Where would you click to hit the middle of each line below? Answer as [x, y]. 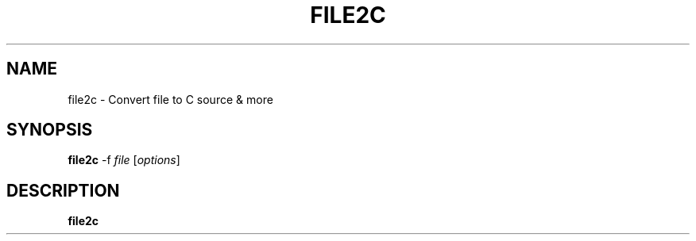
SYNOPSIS [50, 130]
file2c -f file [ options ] [124, 160]
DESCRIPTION [63, 190]
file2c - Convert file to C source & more [170, 99]
